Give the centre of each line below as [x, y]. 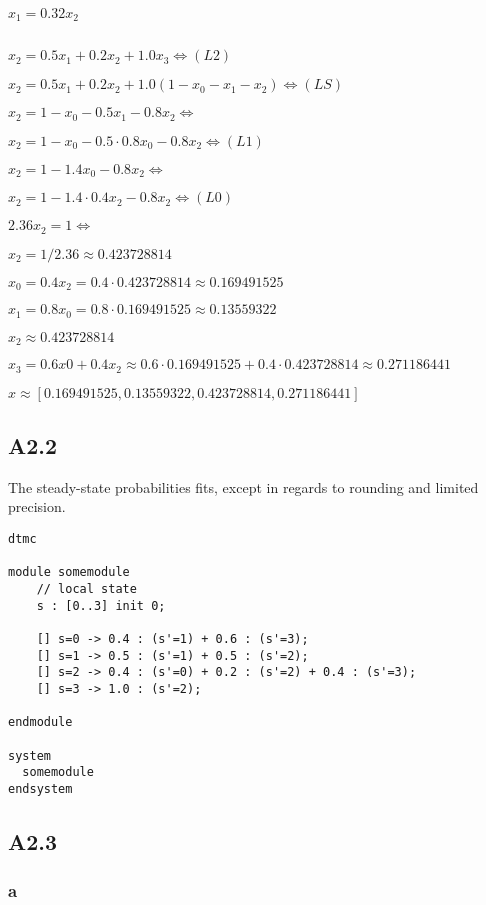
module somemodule [69, 572]
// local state [86, 588]
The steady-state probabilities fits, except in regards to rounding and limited [243, 486]
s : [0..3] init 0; [101, 605]
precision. [37, 506]
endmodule [40, 722]
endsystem [40, 788]
